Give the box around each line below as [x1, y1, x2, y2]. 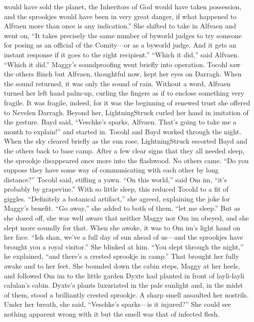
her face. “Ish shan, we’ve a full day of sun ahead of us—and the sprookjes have [4, 232, 243, 242]
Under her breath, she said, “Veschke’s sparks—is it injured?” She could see [4, 299, 231, 309]
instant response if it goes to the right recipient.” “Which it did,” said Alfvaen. [4, 49, 239, 59]
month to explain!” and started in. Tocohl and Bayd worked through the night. [4, 126, 242, 136]
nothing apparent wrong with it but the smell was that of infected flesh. [4, 309, 220, 319]
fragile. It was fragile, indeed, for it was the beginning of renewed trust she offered [4, 97, 250, 107]
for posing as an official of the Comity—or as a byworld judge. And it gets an [4, 40, 236, 50]
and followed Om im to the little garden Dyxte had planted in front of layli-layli [4, 270, 245, 280]
